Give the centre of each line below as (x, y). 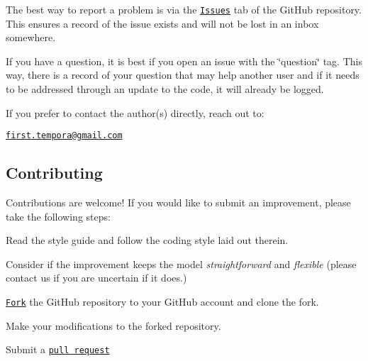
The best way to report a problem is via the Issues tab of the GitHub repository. (184, 9)
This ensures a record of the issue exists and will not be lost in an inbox (162, 23)
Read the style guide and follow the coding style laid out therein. (147, 240)
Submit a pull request (58, 349)
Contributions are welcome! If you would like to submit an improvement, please (178, 202)
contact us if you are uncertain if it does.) (96, 278)
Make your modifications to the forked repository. (113, 325)
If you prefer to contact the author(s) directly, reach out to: (135, 112)
